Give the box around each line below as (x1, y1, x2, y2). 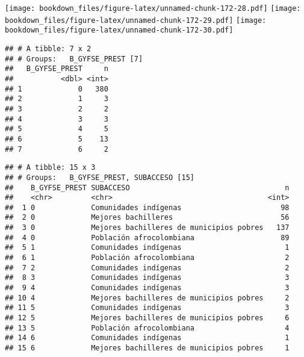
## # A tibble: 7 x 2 (5, 44, 92, 53)
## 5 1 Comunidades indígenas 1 (5, 243, 290, 252)
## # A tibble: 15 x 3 (5, 163, 96, 172)
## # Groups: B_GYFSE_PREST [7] (5, 54, 143, 63)
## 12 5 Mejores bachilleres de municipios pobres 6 (5, 314, 290, 323)
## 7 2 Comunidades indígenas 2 (5, 263, 290, 272)
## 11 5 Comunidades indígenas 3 (5, 303, 290, 312)
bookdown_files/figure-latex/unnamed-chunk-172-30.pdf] (5, 26, 234, 35)
